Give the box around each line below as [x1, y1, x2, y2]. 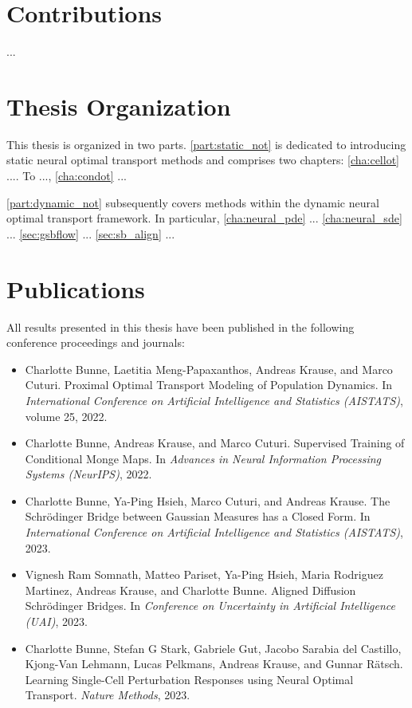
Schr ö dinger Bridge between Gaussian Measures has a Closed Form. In [25, 508, 371, 525]
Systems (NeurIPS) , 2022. [25, 466, 152, 482]
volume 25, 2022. [25, 407, 108, 424]
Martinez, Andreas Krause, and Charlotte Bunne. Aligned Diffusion [25, 581, 356, 598]
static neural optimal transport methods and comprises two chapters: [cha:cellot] [6, 151, 399, 168]
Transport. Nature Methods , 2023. [25, 686, 190, 703]
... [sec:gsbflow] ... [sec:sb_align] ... [6, 225, 175, 242]
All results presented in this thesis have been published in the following [6, 318, 355, 335]
